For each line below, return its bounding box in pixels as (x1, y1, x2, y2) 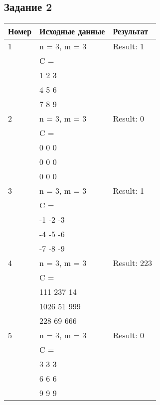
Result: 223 (113, 257, 153, 269)
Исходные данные (39, 25, 105, 37)
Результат (113, 25, 149, 37)
